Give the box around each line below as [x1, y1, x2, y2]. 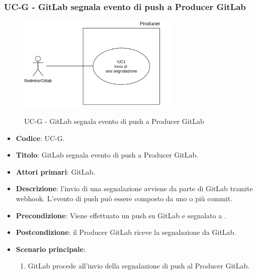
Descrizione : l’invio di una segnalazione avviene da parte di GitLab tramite [16, 183, 253, 194]
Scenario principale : [16, 243, 85, 254]
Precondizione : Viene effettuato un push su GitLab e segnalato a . [16, 210, 226, 220]
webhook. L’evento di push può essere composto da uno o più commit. [16, 193, 233, 203]
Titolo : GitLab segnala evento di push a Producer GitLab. [16, 150, 199, 160]
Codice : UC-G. [16, 132, 65, 143]
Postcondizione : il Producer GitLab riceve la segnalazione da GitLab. [16, 227, 236, 237]
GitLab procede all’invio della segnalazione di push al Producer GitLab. [28, 260, 250, 271]
